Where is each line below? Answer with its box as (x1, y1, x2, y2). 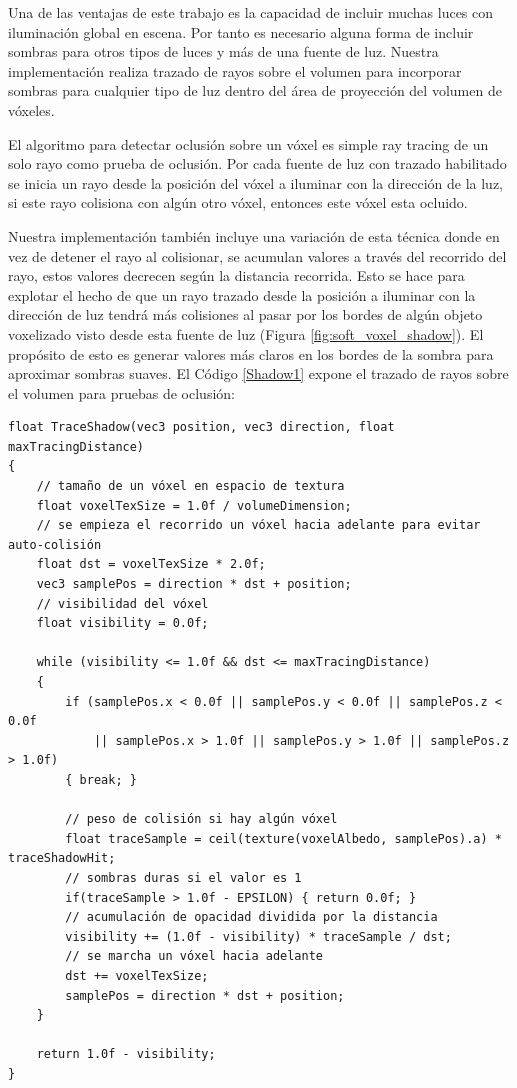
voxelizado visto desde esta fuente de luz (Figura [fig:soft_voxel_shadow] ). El (8, 323, 484, 344)
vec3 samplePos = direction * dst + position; (36, 577, 352, 592)
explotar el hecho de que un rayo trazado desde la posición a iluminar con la (8, 284, 476, 305)
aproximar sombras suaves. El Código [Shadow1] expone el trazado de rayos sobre (8, 363, 509, 384)
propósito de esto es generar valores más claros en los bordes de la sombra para (8, 343, 494, 364)
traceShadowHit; (8, 851, 116, 866)
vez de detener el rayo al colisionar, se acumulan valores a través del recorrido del (8, 245, 507, 266)
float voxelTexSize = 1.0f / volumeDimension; (36, 498, 352, 513)
